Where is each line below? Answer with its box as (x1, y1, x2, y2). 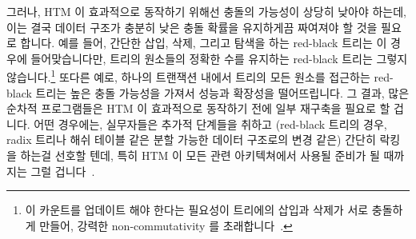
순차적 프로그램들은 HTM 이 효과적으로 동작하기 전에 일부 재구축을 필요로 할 (6, 100, 390, 117)
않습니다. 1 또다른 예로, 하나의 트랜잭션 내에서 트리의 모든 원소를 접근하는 (6, 66, 370, 86)
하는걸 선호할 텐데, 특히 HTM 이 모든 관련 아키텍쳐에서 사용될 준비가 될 (20, 147, 380, 163)
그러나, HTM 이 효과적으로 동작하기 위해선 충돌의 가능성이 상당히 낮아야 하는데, (6, 3, 407, 19)
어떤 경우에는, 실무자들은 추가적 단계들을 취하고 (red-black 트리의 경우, (34, 115, 387, 132)
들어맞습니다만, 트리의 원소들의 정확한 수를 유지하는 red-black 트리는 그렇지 (30, 50, 408, 66)
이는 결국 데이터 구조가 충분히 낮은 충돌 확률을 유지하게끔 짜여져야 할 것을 (6, 18, 378, 35)
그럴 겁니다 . (30, 162, 95, 179)
